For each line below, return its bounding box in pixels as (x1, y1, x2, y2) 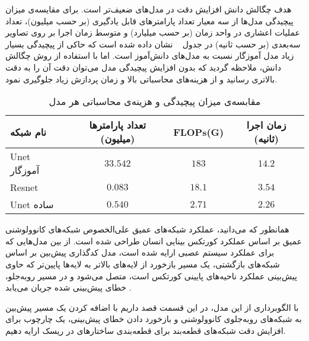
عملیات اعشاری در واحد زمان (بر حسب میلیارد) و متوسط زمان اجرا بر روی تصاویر (5, 26, 300, 39)
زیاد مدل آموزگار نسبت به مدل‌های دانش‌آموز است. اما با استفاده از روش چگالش (5, 49, 294, 62)
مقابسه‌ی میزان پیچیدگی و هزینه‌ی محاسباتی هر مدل (49, 94, 261, 109)
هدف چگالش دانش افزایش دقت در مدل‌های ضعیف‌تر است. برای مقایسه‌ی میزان (5, 3, 292, 15)
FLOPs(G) (173, 125, 224, 139)
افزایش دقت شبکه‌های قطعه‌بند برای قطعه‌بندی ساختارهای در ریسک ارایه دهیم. (5, 324, 286, 336)
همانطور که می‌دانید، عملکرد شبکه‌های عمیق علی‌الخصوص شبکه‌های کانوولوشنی (5, 223, 289, 235)
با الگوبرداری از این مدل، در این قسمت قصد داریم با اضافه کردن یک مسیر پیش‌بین (5, 301, 299, 313)
